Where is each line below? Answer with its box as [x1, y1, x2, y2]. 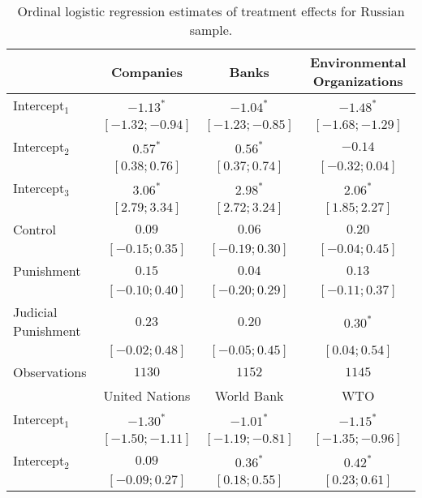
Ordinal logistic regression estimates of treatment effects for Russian [17, 2, 405, 20]
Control [13, 220, 56, 238]
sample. [189, 20, 233, 39]
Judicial [13, 303, 58, 321]
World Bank [214, 386, 284, 405]
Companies [110, 62, 183, 81]
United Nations [103, 386, 191, 405]
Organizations [312, 71, 403, 90]
